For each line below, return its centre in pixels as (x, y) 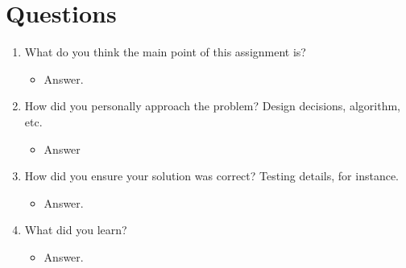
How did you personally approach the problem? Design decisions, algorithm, (212, 106)
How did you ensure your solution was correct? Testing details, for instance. (211, 176)
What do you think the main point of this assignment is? (165, 52)
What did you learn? (76, 230)
